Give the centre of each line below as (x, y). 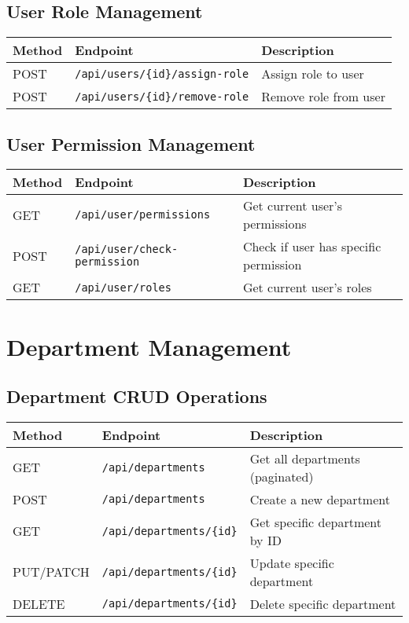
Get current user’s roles (307, 288)
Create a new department (320, 499)
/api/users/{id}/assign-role (162, 73)
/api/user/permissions (143, 215)
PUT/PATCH (51, 572)
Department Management (149, 346)
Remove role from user (323, 97)
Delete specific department (323, 603)
